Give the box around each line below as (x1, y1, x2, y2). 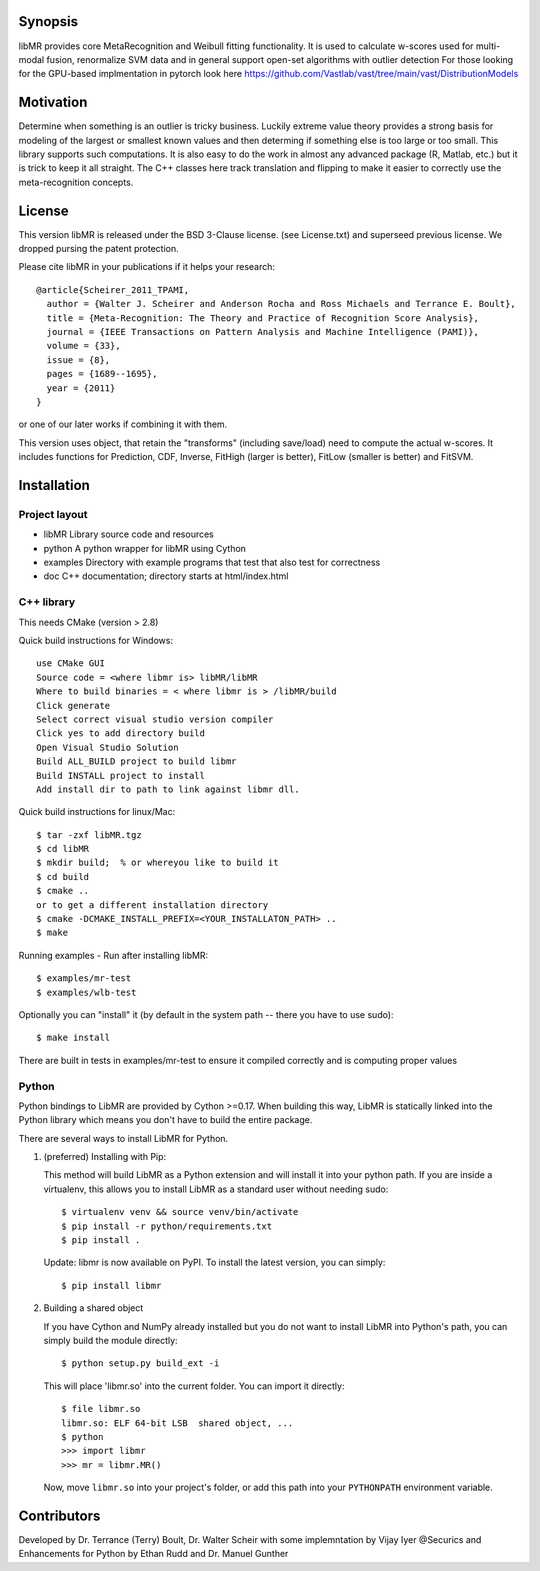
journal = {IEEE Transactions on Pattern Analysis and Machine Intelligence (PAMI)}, (46, 326, 480, 338)
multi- (475, 40, 501, 52)
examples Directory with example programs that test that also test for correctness (43, 556, 381, 569)
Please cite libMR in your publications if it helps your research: (18, 261, 275, 273)
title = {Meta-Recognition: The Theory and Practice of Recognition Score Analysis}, (46, 312, 480, 324)
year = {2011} (46, 382, 116, 394)
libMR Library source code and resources (43, 528, 215, 540)
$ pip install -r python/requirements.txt (61, 1220, 273, 1232)
